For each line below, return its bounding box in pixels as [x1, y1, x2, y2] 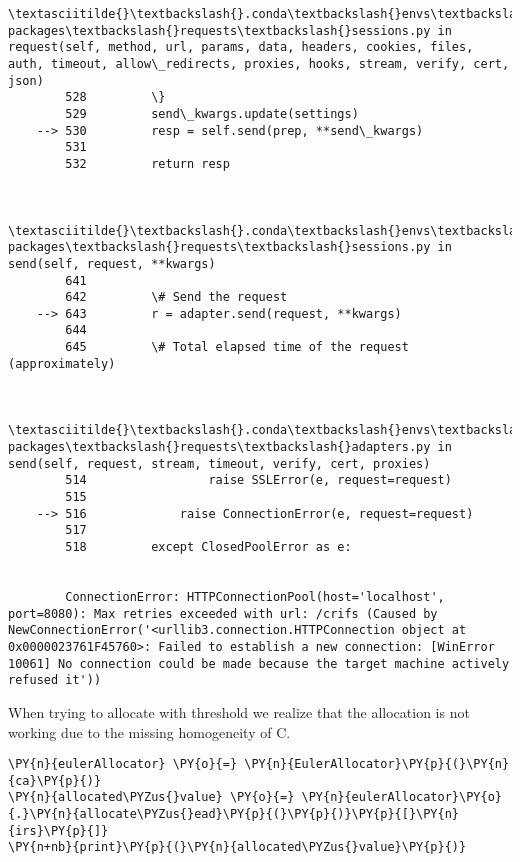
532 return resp [65, 156, 230, 171]
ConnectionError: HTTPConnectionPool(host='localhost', [65, 589, 445, 604]
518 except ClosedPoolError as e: [65, 540, 352, 554]
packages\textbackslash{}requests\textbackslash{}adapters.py [8, 440, 431, 455]
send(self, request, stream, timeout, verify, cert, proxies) [8, 456, 431, 471]
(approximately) [8, 356, 116, 371]
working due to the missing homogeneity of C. [8, 721, 291, 742]
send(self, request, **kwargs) [8, 256, 216, 271]
